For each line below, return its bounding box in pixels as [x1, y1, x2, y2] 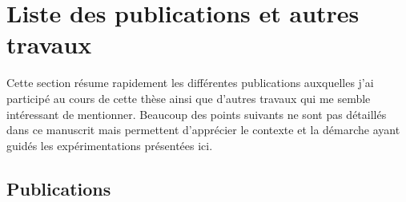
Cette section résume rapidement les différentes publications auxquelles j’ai [6, 74, 374, 91]
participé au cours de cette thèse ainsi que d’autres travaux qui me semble [6, 89, 371, 106]
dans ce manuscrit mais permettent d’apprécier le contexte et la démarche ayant [6, 121, 400, 138]
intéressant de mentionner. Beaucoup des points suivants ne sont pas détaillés [6, 105, 387, 122]
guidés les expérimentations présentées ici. [6, 137, 213, 153]
